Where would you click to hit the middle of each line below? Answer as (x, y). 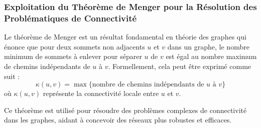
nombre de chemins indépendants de (148, 85)
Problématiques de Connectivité (71, 18)
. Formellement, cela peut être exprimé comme (180, 66)
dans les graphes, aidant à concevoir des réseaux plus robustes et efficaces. (118, 120)
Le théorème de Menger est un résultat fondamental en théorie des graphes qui (125, 37)
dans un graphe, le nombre (208, 46)
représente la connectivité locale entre (101, 93)
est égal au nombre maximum (211, 56)
